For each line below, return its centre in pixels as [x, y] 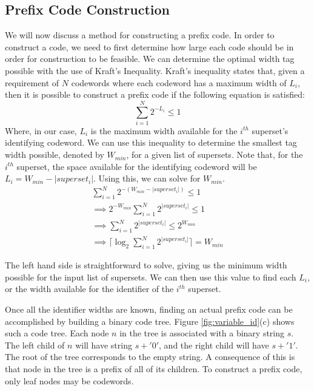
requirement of [32, 82]
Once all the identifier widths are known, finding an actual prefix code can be [149, 309]
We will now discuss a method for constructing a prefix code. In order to [140, 35]
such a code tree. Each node [57, 333]
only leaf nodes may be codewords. [69, 380]
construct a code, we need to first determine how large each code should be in [149, 46]
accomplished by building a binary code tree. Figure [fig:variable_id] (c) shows [150, 321]
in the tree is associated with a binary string [202, 333]
